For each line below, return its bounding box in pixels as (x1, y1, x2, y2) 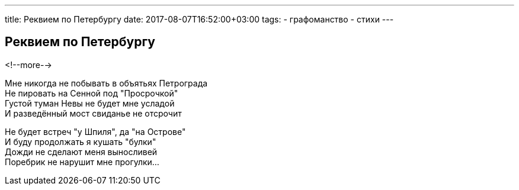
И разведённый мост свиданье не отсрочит (5, 108, 182, 118)
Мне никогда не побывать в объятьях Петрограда (5, 78, 208, 88)
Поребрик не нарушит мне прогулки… (5, 156, 159, 167)
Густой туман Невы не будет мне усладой (5, 98, 175, 108)
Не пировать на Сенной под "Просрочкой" (5, 88, 178, 98)
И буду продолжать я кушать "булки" (5, 136, 156, 147)
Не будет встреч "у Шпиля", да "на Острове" (5, 126, 186, 137)
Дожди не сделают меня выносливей (5, 146, 158, 157)
